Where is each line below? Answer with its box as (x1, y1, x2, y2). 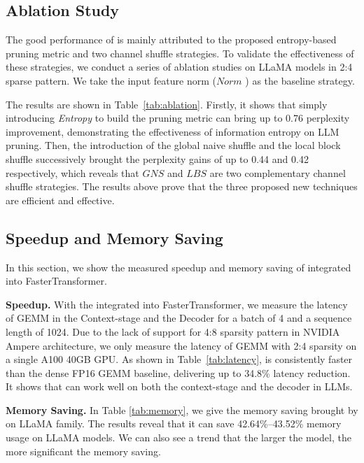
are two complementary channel (209, 165, 346, 180)
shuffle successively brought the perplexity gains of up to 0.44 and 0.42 (6, 151, 309, 166)
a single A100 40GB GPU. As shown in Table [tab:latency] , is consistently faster (6, 352, 353, 366)
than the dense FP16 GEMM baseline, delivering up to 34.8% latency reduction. (6, 365, 351, 380)
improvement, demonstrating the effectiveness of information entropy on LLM (6, 124, 339, 138)
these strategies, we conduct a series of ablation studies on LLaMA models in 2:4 (6, 59, 353, 74)
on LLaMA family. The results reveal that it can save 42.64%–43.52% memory (6, 416, 342, 431)
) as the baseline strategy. (245, 73, 355, 87)
